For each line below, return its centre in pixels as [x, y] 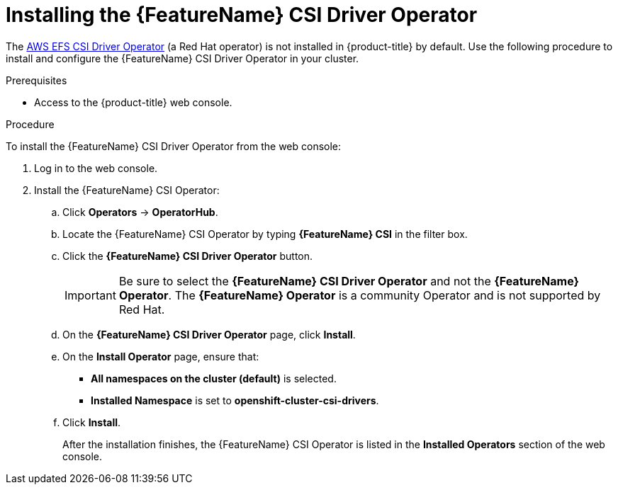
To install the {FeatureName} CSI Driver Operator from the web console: [174, 146]
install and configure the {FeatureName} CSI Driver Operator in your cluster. [182, 58]
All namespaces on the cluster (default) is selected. [214, 378]
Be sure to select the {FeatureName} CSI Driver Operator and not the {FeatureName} [349, 281]
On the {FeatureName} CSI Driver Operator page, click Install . [209, 334]
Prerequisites [36, 80]
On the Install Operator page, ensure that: [161, 356]
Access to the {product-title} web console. [133, 102]
